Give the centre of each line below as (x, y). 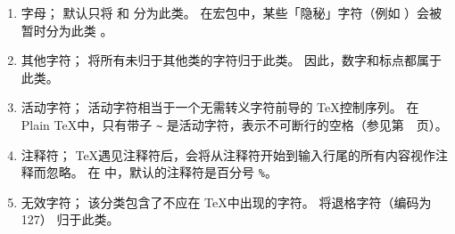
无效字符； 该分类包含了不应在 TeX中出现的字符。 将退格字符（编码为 (226, 202)
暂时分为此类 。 (67, 30)
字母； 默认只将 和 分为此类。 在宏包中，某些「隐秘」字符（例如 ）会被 (232, 12)
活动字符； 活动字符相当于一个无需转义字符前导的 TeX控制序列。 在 (220, 107)
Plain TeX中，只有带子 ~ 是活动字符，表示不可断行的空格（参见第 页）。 (234, 124)
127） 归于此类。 (70, 219)
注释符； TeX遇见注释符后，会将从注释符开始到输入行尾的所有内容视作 (228, 154)
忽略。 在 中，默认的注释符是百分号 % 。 (161, 172)
